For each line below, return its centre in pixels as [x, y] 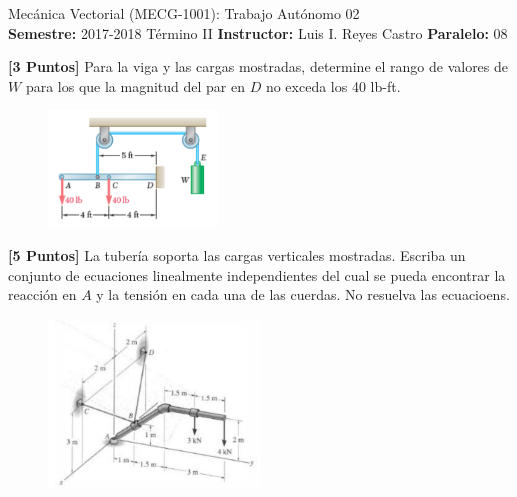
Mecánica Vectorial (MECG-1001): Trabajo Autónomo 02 [184, 13]
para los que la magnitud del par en [135, 85]
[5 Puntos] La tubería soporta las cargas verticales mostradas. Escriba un [237, 255]
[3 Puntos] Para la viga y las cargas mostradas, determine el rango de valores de [258, 66]
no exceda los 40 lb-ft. [333, 85]
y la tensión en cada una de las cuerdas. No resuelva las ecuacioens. [303, 294]
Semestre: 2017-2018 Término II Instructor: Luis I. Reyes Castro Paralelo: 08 [258, 32]
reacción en [42, 294]
